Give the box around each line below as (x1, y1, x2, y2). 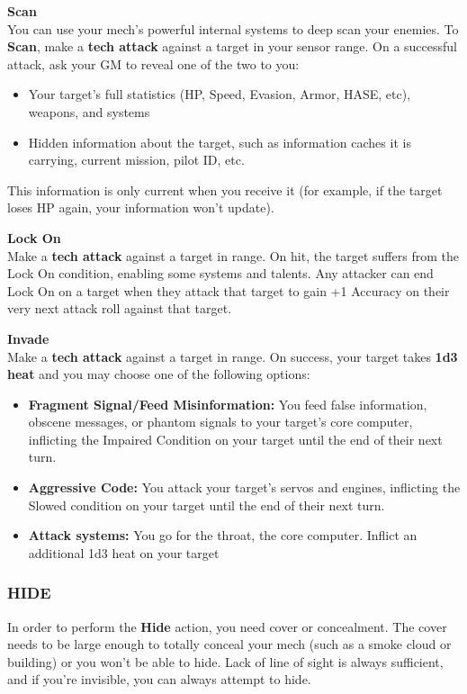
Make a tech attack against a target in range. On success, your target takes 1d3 (7, 347, 458, 365)
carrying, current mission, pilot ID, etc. (28, 150, 245, 169)
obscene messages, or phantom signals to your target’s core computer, (28, 412, 413, 431)
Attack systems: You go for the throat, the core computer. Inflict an (28, 526, 418, 545)
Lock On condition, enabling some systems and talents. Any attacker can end (7, 264, 434, 283)
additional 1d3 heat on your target (28, 543, 220, 562)
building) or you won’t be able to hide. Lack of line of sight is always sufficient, (7, 652, 444, 671)
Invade (7, 329, 49, 347)
